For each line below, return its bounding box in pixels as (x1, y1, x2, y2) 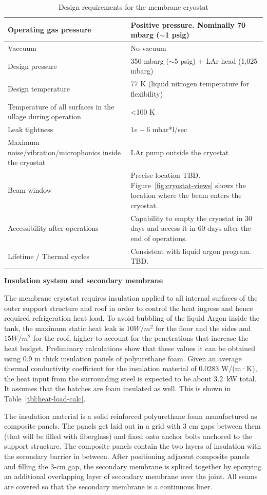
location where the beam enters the (130, 190, 242, 200)
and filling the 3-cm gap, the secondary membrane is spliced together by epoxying (4, 461, 262, 471)
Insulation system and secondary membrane (4, 275, 163, 286)
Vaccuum (8, 43, 36, 53)
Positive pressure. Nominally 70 (130, 19, 246, 30)
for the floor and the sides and (156, 322, 251, 333)
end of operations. (130, 232, 187, 243)
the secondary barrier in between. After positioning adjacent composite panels (4, 450, 250, 461)
